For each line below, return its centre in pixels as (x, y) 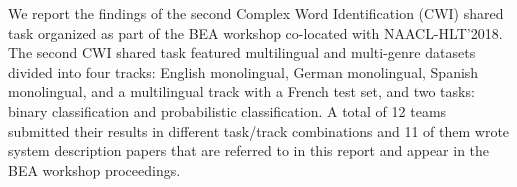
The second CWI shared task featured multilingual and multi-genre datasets (242, 52)
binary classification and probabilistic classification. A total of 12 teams (227, 110)
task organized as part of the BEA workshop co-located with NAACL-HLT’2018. (255, 32)
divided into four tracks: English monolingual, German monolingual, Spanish (243, 71)
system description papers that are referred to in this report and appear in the (249, 150)
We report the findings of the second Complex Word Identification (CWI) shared (256, 13)
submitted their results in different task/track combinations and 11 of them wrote (259, 130)
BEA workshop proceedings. (94, 169)
